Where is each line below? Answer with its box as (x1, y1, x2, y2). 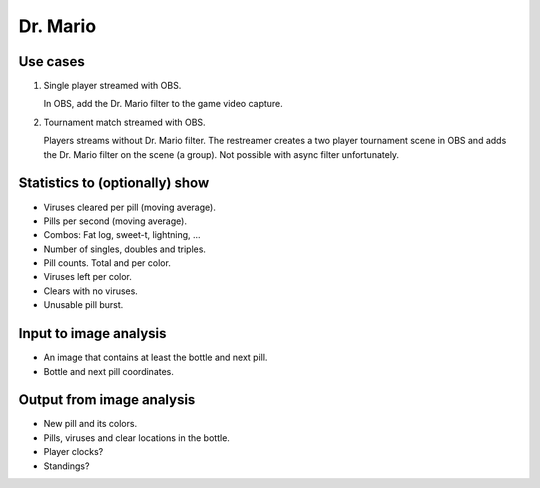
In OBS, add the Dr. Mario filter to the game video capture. (43, 98, 284, 110)
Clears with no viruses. (43, 285, 139, 297)
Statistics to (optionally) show (18, 175, 210, 192)
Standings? (43, 460, 90, 472)
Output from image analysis (18, 391, 196, 409)
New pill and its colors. (43, 418, 138, 430)
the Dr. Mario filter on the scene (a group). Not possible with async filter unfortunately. (43, 148, 400, 160)
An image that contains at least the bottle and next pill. (43, 351, 268, 364)
